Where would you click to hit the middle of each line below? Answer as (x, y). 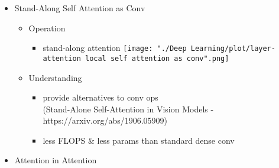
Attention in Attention (56, 160)
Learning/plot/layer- (233, 49)
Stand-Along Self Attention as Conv (80, 8)
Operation (47, 28)
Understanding (55, 77)
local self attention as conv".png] (157, 58)
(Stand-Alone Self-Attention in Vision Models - (128, 109)
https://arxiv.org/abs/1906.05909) (105, 120)
